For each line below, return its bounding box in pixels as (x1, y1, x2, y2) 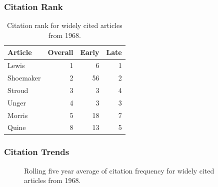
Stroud (7, 84, 28, 95)
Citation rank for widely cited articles (6, 20, 122, 30)
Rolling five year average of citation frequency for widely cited (24, 165, 214, 175)
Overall (47, 47, 73, 57)
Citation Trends (4, 145, 69, 158)
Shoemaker (7, 72, 41, 83)
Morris (7, 109, 28, 120)
